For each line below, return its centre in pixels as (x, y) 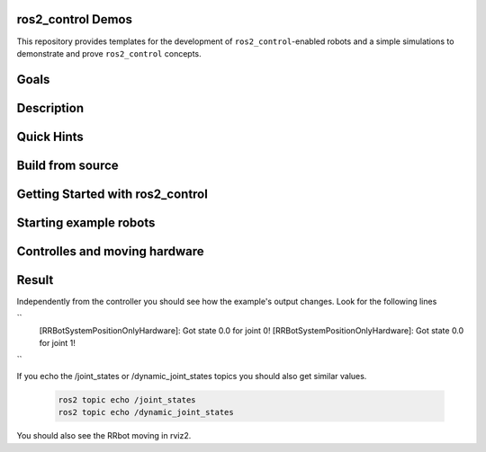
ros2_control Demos (74, 19)
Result (35, 280)
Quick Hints (50, 136)
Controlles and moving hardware (110, 251)
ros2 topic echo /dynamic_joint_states (146, 412)
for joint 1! (58, 343)
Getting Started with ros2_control (112, 194)
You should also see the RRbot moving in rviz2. (104, 436)
